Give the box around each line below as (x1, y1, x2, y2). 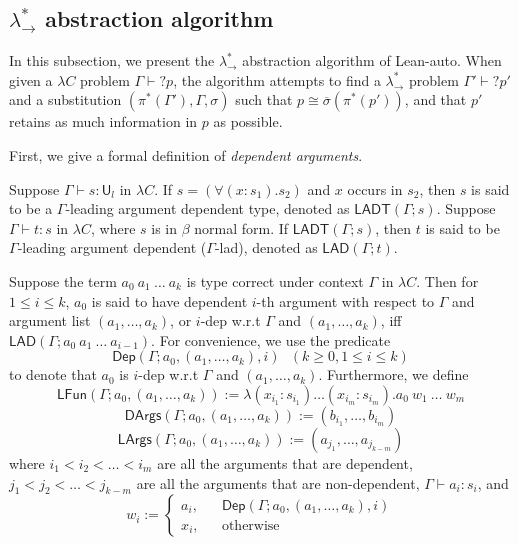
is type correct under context (186, 270, 364, 291)
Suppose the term (9, 270, 117, 291)
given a (9, 69, 53, 90)
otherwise (221, 518, 280, 533)
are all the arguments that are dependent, (157, 452, 413, 473)
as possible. (213, 111, 283, 132)
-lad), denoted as (214, 237, 318, 258)
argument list (9, 310, 91, 331)
